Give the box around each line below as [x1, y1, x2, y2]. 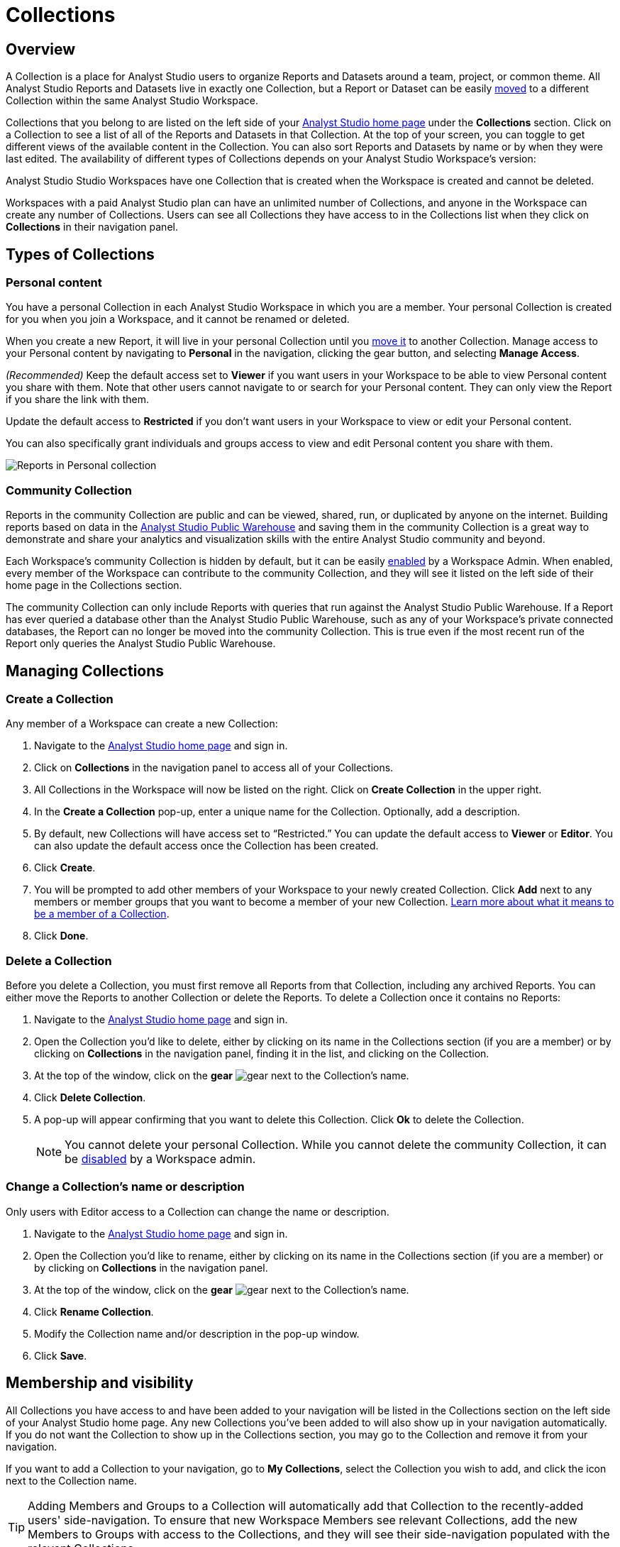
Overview [6, 40, 76, 58]
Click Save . [34, 1349, 87, 1362]
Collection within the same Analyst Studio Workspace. [6, 94, 258, 107]
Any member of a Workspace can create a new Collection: [6, 717, 278, 730]
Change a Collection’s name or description [6, 1179, 245, 1194]
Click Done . [34, 930, 89, 942]
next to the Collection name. [6, 1474, 138, 1487]
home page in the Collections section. [6, 579, 182, 592]
